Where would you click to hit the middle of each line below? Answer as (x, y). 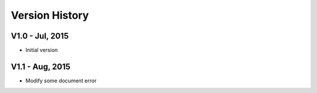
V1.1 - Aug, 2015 (41, 66)
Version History (50, 15)
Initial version (42, 50)
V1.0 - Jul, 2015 (40, 36)
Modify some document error (61, 80)
